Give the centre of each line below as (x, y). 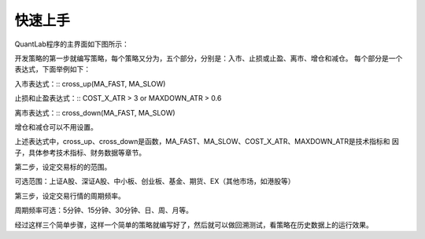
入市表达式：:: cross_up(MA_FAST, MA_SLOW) (90, 83)
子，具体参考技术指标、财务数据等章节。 (80, 153)
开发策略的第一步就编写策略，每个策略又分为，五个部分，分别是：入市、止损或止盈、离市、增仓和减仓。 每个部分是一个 (209, 58)
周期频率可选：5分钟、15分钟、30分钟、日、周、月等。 (103, 210)
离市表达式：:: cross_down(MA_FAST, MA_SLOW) (95, 112)
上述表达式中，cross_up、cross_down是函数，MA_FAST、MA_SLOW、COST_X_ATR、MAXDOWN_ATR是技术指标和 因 (207, 142)
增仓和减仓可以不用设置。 (56, 127)
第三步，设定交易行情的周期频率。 (70, 196)
